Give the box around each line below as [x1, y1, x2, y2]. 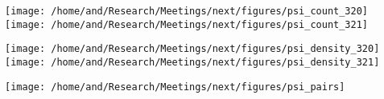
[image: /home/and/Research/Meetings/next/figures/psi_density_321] [5, 56, 380, 68]
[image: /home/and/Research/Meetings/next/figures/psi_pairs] [5, 81, 345, 93]
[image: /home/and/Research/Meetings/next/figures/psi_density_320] [5, 43, 380, 55]
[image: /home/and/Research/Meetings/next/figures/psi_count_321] [5, 18, 369, 30]
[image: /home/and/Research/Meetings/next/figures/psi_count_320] [5, 6, 369, 17]
